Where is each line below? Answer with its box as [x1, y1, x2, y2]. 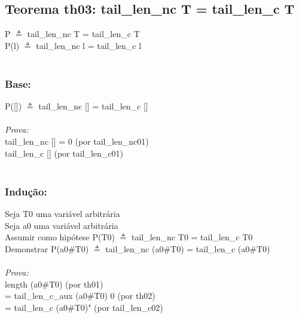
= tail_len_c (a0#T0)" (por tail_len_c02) [5, 301, 163, 313]
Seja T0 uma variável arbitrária [5, 207, 120, 219]
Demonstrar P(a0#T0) [5, 242, 89, 255]
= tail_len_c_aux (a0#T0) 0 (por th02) [5, 289, 155, 302]
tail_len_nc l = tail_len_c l [36, 39, 142, 51]
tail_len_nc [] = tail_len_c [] [38, 100, 148, 112]
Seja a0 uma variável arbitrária [5, 219, 118, 231]
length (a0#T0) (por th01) [5, 277, 103, 290]
